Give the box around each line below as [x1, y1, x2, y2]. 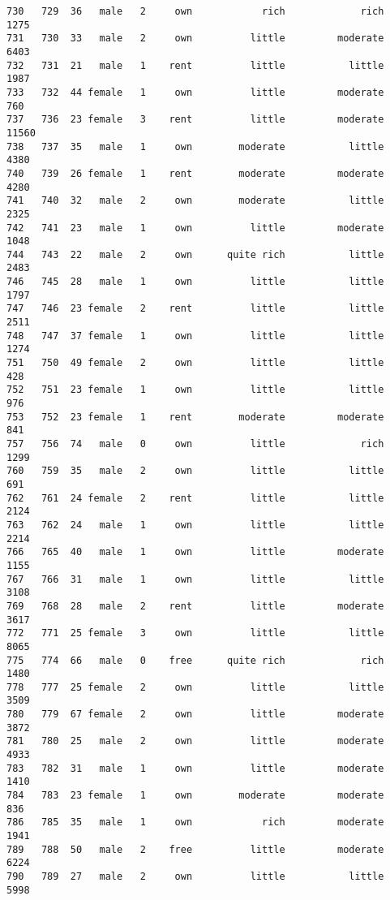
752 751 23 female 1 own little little [6, 384, 384, 396]
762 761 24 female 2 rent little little [6, 492, 384, 504]
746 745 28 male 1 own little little [6, 276, 384, 288]
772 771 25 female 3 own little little [6, 627, 384, 639]
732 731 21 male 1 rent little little [6, 59, 384, 71]
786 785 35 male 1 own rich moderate [6, 816, 384, 829]
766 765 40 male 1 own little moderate [6, 546, 384, 558]
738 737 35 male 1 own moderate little [6, 140, 384, 153]
